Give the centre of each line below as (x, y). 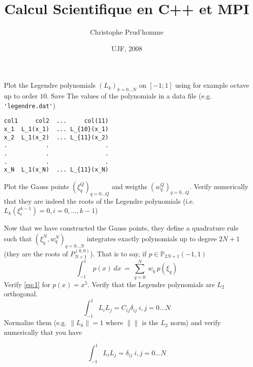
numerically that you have (43, 332)
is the (150, 322)
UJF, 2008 (127, 48)
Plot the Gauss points (37, 186)
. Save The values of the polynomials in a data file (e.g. (129, 96)
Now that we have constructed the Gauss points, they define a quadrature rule (121, 228)
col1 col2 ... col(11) (56, 121)
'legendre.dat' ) (30, 105)
